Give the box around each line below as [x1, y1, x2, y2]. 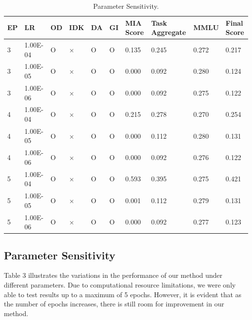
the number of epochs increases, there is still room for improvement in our [4, 299, 224, 309]
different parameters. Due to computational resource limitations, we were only [4, 280, 236, 290]
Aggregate [151, 27, 186, 37]
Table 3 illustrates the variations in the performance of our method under [4, 270, 222, 280]
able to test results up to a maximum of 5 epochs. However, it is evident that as [4, 289, 242, 299]
